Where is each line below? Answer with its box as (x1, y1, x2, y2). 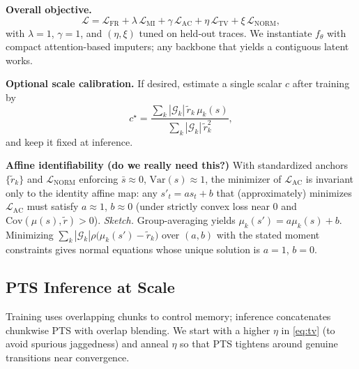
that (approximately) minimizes (216, 185, 352, 199)
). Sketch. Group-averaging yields (93, 212, 236, 227)
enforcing (79, 171, 119, 186)
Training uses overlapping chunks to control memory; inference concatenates (6, 309, 331, 324)
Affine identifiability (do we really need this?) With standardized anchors (6, 158, 348, 172)
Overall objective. (6, 2, 92, 16)
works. (6, 52, 33, 67)
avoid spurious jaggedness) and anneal (6, 336, 169, 351)
